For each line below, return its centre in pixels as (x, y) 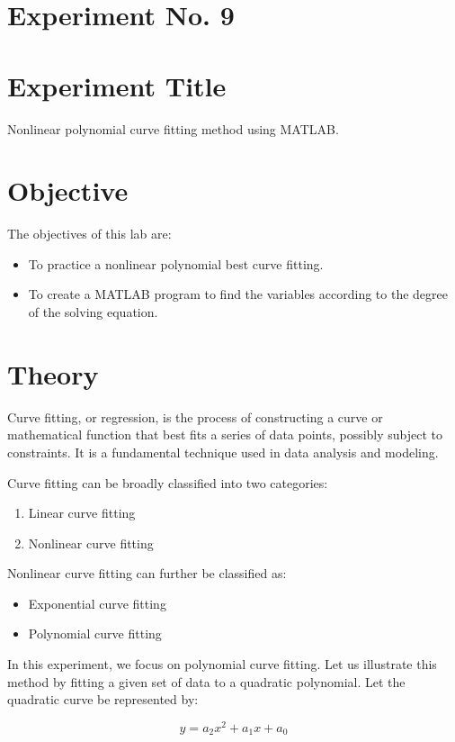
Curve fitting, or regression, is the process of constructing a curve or (195, 416)
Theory (53, 373)
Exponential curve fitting (97, 603)
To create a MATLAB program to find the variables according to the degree (238, 294)
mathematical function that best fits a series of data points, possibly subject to (225, 434)
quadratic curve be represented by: (103, 699)
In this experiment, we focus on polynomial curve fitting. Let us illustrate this (222, 664)
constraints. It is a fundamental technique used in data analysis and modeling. (223, 452)
